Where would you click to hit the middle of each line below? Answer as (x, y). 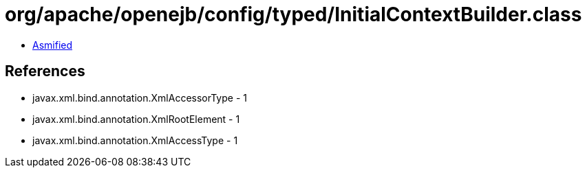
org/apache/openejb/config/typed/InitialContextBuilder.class (293, 14)
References (45, 71)
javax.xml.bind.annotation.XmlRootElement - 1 (136, 119)
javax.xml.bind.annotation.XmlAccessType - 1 (135, 140)
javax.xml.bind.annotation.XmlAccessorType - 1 (140, 97)
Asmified (53, 45)
